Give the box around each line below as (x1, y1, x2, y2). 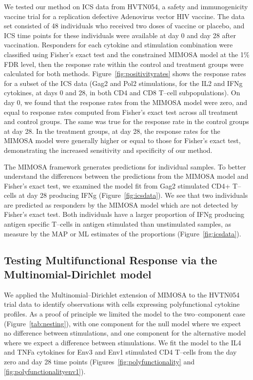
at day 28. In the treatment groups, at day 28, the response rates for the (4, 126, 220, 136)
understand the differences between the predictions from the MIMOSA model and (4, 171, 249, 181)
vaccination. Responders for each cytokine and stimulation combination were (4, 40, 233, 50)
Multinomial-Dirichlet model (4, 267, 152, 282)
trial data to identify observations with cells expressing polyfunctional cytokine (4, 299, 240, 309)
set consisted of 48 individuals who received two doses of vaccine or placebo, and (4, 21, 245, 31)
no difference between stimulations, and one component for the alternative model (4, 328, 246, 338)
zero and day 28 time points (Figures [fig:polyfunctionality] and (4, 357, 195, 366)
